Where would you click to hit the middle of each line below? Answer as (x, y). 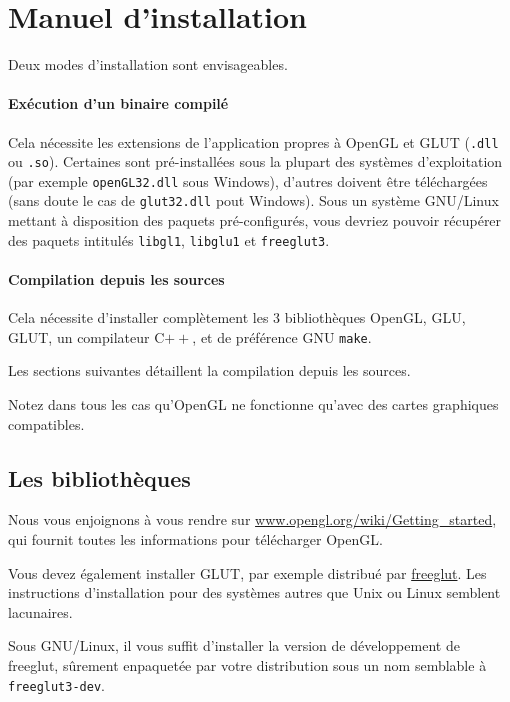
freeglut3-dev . (56, 684)
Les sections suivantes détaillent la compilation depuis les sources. (209, 370)
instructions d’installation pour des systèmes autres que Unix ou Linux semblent (254, 592)
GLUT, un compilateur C (86, 336)
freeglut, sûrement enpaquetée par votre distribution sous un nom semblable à (247, 664)
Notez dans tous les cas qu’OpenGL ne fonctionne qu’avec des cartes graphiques (253, 404)
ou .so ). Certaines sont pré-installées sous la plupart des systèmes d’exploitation (255, 161)
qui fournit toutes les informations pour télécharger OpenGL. (195, 539)
